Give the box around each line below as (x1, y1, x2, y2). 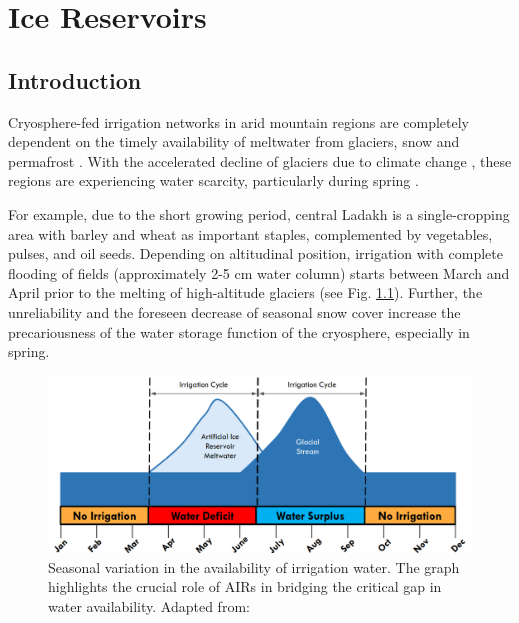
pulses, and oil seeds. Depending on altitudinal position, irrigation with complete (8, 243, 503, 264)
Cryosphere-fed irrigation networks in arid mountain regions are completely (8, 111, 470, 132)
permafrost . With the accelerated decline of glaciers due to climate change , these (8, 150, 512, 171)
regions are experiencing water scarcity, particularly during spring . (8, 170, 419, 191)
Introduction (8, 64, 142, 95)
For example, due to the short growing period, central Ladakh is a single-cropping (8, 203, 510, 224)
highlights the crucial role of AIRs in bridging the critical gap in (48, 576, 442, 597)
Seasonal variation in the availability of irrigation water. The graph (48, 556, 460, 577)
